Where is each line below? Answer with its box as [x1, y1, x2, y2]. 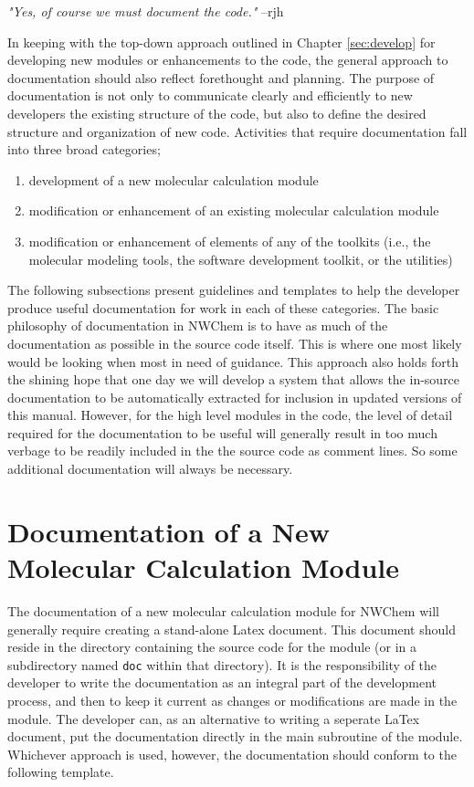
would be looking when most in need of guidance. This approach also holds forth [7, 352, 458, 371]
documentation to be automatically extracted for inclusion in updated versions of [7, 387, 462, 406]
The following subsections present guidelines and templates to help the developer [7, 280, 460, 299]
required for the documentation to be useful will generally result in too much [7, 423, 437, 442]
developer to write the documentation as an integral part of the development [7, 673, 437, 692]
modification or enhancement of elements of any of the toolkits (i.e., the [28, 231, 431, 250]
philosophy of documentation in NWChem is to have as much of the [7, 316, 388, 335]
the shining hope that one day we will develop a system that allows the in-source [7, 370, 460, 389]
